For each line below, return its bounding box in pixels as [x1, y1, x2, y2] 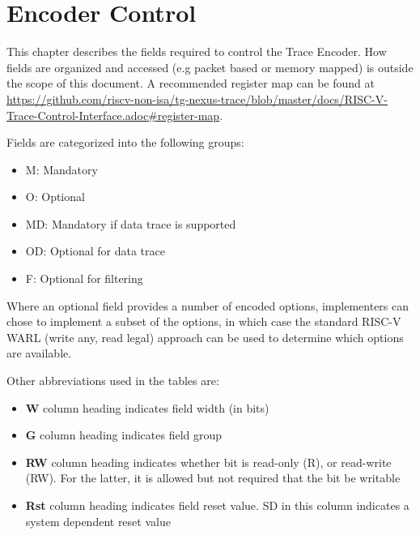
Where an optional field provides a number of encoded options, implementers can [6, 297, 409, 314]
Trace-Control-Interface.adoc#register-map [6, 106, 220, 123]
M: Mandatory [25, 160, 98, 178]
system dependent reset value [25, 512, 171, 529]
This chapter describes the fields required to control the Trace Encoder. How [6, 43, 387, 60]
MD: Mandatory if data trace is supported [25, 215, 236, 232]
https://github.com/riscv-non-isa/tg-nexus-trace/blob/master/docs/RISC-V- [6, 90, 388, 107]
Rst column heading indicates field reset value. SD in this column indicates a [25, 497, 409, 513]
